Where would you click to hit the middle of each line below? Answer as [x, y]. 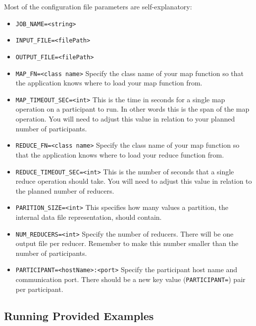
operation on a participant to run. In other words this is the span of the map [132, 109]
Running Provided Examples [79, 315]
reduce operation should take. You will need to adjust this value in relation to [134, 181]
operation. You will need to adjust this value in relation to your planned [125, 119]
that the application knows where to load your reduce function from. [120, 154]
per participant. [39, 289]
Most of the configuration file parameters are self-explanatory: [98, 6]
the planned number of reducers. [65, 190]
